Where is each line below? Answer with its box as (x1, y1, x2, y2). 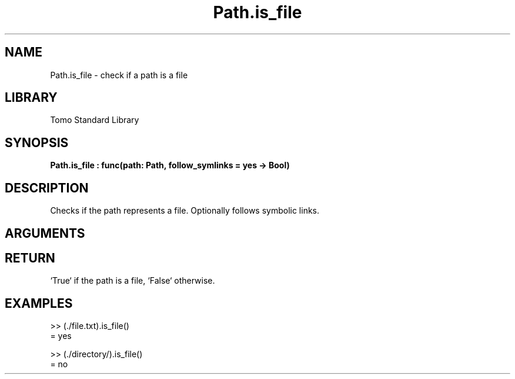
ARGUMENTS (5, 225, 85, 241)
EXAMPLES (5, 295, 73, 311)
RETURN (5, 250, 55, 265)
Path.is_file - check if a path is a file (50, 69, 188, 80)
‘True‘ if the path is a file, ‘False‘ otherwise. (50, 275, 215, 286)
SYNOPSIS (5, 135, 69, 150)
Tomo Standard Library (50, 115, 139, 125)
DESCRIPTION (5, 180, 89, 195)
